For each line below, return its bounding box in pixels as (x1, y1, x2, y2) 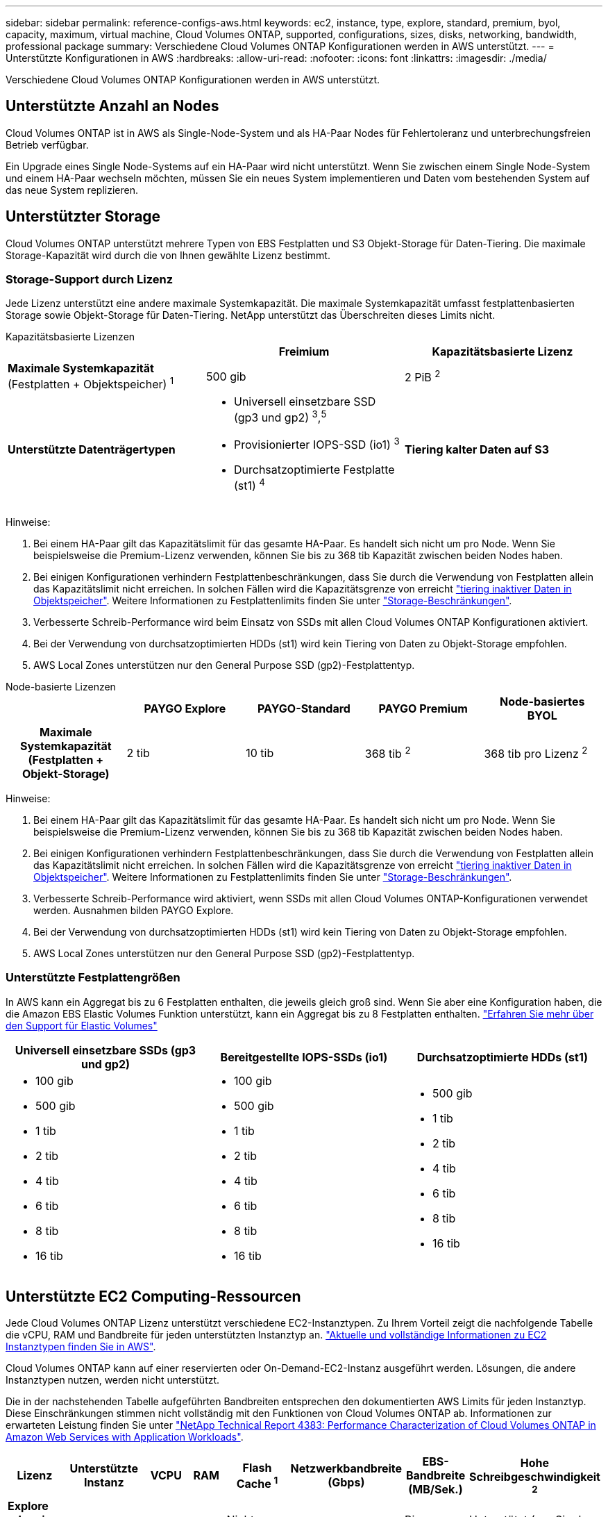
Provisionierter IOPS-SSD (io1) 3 (233, 436, 400, 452)
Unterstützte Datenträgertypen (8, 442, 176, 456)
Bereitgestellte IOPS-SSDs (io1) (220, 1050, 388, 1064)
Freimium (278, 345, 330, 359)
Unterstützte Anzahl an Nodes (6, 97, 219, 115)
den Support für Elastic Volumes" (6, 1019, 158, 1031)
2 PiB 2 (404, 368, 441, 385)
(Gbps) (328, 1475, 365, 1490)
